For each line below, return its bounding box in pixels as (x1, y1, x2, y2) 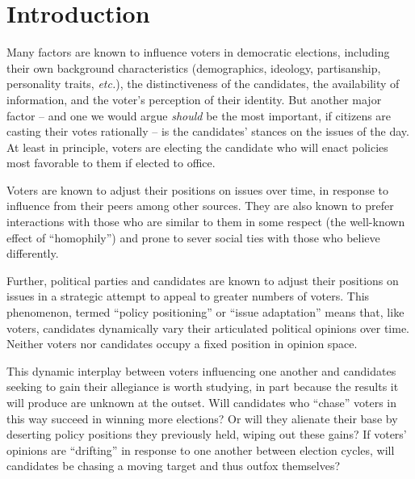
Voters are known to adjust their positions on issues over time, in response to (6, 181, 388, 198)
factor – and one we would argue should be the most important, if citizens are (6, 107, 392, 124)
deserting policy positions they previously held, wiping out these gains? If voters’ (6, 426, 407, 443)
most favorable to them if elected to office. (6, 154, 216, 171)
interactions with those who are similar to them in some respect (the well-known (6, 213, 405, 230)
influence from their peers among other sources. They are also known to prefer (6, 197, 394, 214)
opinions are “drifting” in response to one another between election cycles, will (6, 441, 395, 458)
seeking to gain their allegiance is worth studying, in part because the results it (6, 378, 399, 395)
